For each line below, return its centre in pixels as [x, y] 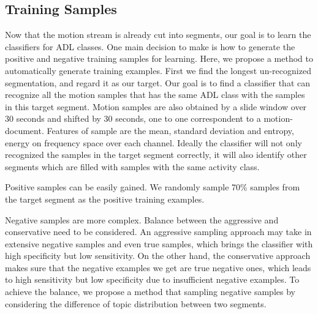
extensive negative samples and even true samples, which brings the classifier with [159, 243]
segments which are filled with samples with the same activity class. [132, 166]
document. [25, 130]
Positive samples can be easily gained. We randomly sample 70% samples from [153, 187]
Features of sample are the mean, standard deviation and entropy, [170, 130]
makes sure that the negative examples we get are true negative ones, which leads [158, 267]
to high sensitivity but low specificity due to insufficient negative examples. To [152, 279]
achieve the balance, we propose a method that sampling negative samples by [150, 292]
